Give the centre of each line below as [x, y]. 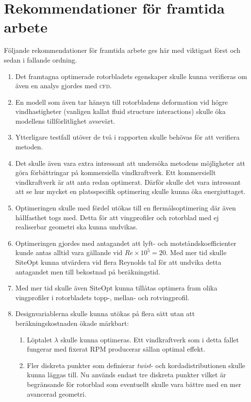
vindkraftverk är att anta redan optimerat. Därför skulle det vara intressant [128, 182]
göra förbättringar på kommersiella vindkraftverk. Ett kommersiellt [116, 172]
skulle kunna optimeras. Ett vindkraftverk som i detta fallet [150, 339]
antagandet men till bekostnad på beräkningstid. [88, 271]
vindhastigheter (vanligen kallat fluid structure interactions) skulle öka [120, 111]
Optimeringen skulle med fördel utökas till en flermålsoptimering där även [125, 208]
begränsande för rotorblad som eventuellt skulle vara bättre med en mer [134, 384]
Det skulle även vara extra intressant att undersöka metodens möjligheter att [130, 163]
